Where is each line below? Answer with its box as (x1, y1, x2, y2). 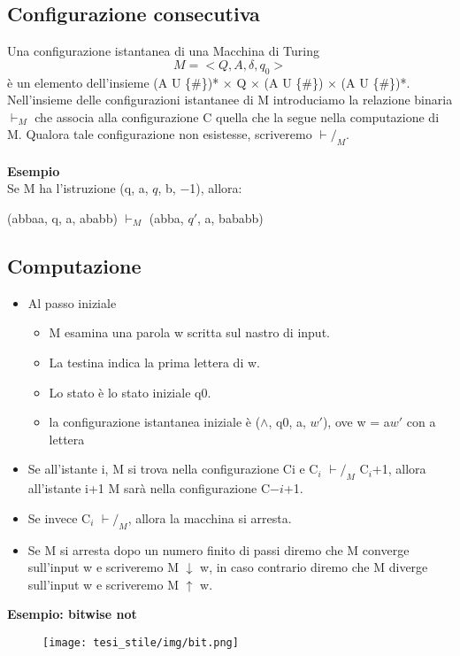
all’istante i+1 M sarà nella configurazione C (27, 479, 271, 498)
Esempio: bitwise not (7, 605, 137, 623)
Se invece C (27, 508, 91, 527)
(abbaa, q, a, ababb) (7, 208, 118, 227)
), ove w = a (322, 413, 390, 431)
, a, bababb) (196, 208, 264, 227)
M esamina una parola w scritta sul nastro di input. (49, 323, 330, 342)
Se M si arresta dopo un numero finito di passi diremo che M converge (27, 540, 410, 559)
